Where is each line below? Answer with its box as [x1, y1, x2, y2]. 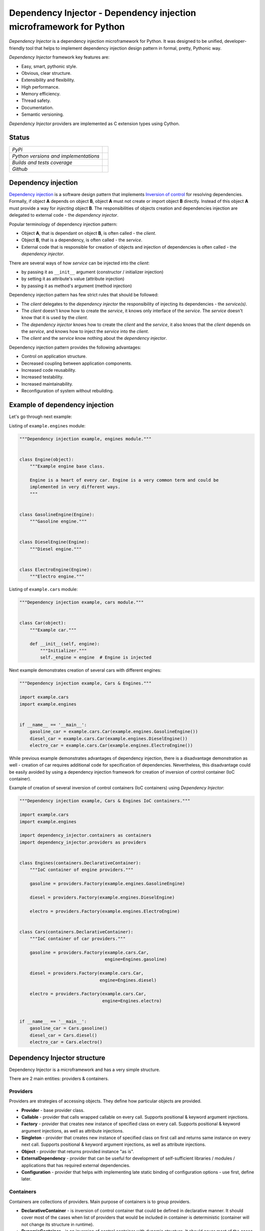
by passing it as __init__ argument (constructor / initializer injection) [21, 269, 164, 275]
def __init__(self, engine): [29, 641, 100, 647]
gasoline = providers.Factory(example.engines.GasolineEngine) [29, 881, 185, 886]
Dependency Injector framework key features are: [9, 54, 110, 60]
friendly [9, 45, 25, 51]
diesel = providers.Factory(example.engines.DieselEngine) [29, 894, 175, 900]
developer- [224, 38, 247, 44]
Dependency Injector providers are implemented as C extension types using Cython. [9, 121, 180, 127]
